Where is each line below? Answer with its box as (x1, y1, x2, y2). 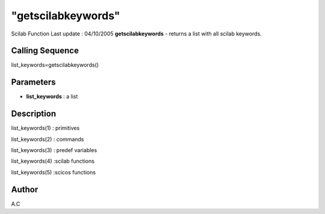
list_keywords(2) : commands (11, 135, 84, 142)
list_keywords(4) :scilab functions (11, 157, 94, 165)
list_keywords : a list (26, 93, 78, 100)
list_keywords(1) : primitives (11, 124, 80, 132)
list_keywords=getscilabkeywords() (11, 61, 99, 69)
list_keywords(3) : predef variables (11, 147, 97, 154)
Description (11, 109, 57, 119)
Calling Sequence (11, 46, 79, 56)
